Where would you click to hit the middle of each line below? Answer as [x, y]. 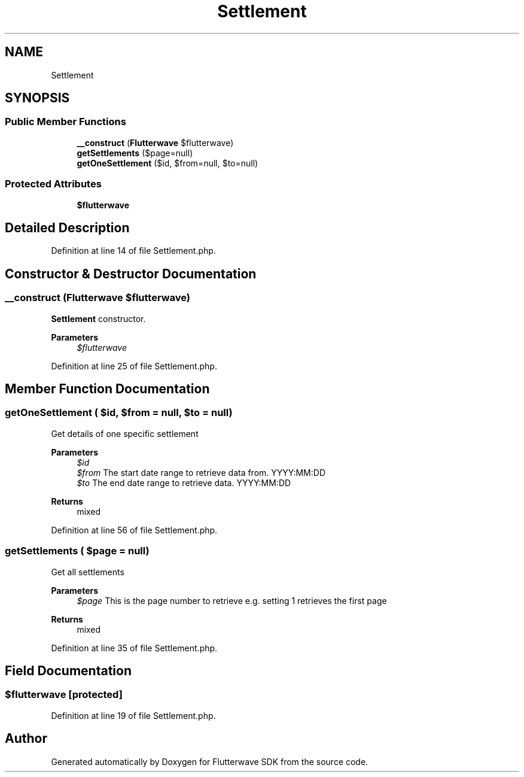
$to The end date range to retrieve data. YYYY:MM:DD [184, 482]
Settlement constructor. [98, 318]
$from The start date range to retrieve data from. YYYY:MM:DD [201, 472]
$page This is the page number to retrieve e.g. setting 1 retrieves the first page [232, 600]
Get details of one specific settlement [125, 433]
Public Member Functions [65, 122]
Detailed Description [67, 227]
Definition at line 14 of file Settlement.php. [133, 251]
